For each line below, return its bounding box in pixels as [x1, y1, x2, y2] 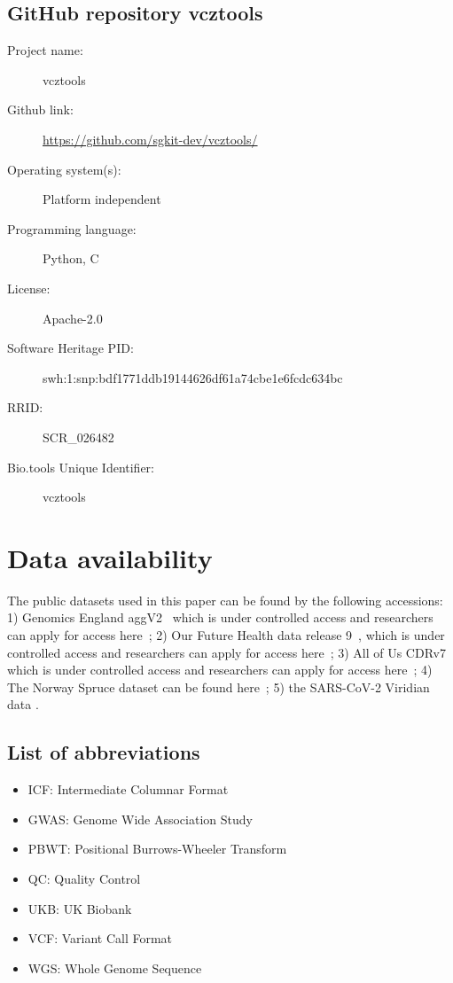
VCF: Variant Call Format [27, 929, 173, 948]
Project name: [7, 41, 83, 59]
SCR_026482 [43, 427, 114, 446]
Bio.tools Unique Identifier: [7, 457, 154, 476]
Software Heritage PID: [7, 339, 134, 357]
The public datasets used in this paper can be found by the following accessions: [7, 590, 443, 609]
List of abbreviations [7, 738, 200, 766]
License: [7, 278, 51, 297]
